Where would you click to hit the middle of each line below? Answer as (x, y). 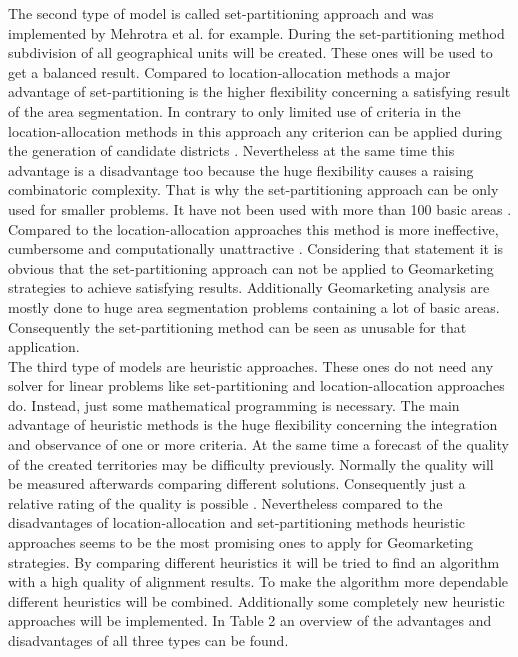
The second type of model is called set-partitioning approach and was (221, 13)
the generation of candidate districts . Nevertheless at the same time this (231, 150)
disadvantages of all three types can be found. (148, 640)
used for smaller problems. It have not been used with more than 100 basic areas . (260, 208)
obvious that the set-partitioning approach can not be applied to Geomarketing (251, 267)
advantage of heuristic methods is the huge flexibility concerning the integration (253, 424)
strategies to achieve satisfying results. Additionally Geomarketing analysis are (249, 287)
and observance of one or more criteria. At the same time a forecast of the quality (258, 444)
